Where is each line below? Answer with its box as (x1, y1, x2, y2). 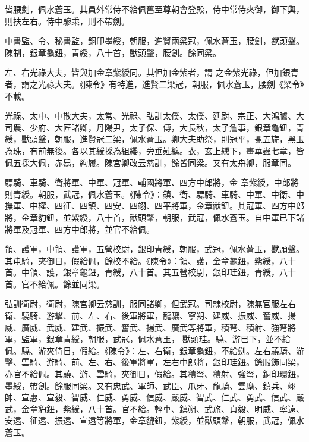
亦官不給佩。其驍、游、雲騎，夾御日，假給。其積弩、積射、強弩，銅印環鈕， (5, 368, 304, 380)
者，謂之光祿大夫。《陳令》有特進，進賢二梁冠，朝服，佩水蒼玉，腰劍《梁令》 (5, 77, 304, 90)
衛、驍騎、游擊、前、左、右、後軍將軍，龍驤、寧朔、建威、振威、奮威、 (5, 309, 288, 322)
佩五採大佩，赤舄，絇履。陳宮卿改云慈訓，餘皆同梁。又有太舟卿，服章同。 (5, 156, 296, 168)
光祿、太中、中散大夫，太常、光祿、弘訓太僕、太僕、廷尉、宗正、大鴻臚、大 (5, 109, 304, 122)
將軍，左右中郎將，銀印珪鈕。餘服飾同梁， (137, 356, 304, 368)
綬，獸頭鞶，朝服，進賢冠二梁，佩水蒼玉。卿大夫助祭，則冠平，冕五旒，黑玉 (5, 133, 304, 145)
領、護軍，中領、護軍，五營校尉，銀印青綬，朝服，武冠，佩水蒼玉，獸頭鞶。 (5, 243, 304, 255)
